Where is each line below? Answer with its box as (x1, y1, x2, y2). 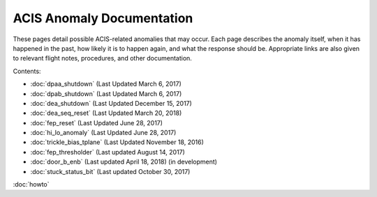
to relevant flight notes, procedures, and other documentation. (13, 54, 192, 63)
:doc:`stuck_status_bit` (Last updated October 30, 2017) (30, 167, 191, 175)
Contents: (13, 67, 41, 75)
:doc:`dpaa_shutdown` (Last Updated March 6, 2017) (30, 80, 182, 88)
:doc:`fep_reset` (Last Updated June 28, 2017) (30, 118, 163, 127)
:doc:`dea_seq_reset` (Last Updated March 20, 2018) (30, 109, 182, 118)
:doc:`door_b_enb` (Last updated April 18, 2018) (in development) (30, 157, 218, 166)
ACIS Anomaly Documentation (13, 10, 193, 26)
